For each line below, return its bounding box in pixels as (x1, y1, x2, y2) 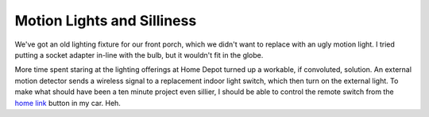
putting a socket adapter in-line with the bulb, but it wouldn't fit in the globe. (14, 50, 264, 59)
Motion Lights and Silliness (14, 12, 197, 29)
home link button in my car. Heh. (14, 98, 121, 108)
